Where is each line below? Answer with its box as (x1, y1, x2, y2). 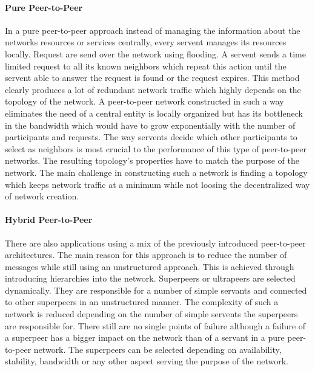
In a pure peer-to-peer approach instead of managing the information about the (5, 24, 300, 36)
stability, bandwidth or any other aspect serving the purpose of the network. (5, 355, 288, 367)
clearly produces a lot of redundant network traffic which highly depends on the (5, 83, 301, 95)
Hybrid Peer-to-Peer (5, 213, 93, 226)
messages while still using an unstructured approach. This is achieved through (5, 260, 294, 273)
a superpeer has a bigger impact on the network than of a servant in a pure (5, 331, 285, 344)
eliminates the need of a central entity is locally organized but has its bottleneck (5, 106, 303, 119)
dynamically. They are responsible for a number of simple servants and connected (5, 283, 307, 296)
